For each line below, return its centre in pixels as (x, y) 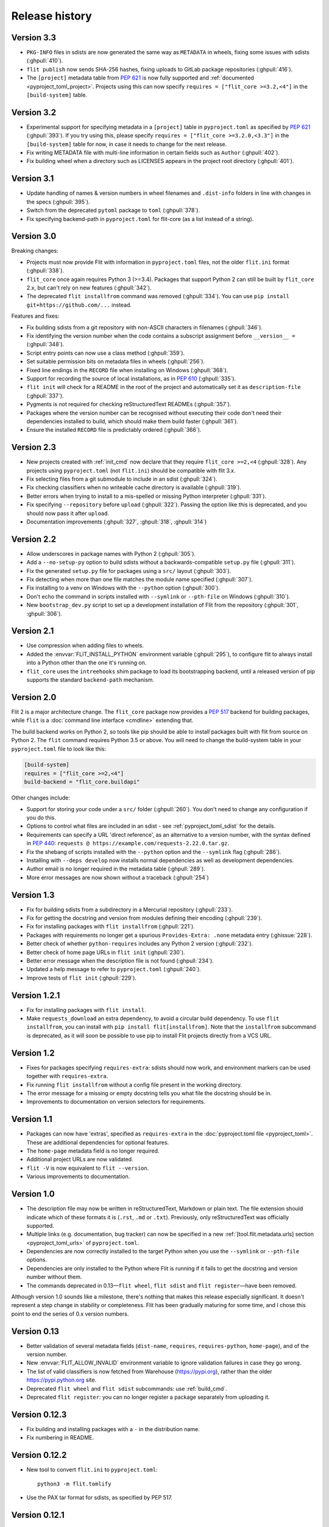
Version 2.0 (34, 697)
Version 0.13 (35, 1331)
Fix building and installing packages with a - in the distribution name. (113, 1429)
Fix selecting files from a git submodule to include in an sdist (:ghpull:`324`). (122, 479)
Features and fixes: (35, 316)
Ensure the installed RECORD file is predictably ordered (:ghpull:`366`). (114, 430)
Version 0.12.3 (39, 1414)
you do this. (41, 818)
